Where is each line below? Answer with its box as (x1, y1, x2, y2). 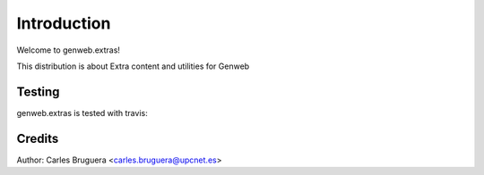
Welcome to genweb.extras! (16, 45, 121, 55)
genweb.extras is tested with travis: (16, 107, 148, 118)
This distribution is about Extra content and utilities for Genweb (16, 61, 250, 71)
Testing (16, 84, 60, 99)
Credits (16, 130, 59, 146)
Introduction (16, 13, 111, 33)
